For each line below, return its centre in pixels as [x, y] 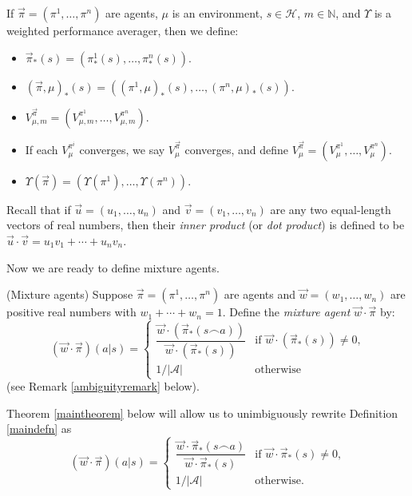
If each [42, 149]
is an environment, [217, 13]
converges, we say [122, 149]
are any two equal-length [331, 209]
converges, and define [237, 149]
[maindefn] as [39, 429]
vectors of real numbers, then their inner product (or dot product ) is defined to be [206, 225]
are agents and [260, 294]
